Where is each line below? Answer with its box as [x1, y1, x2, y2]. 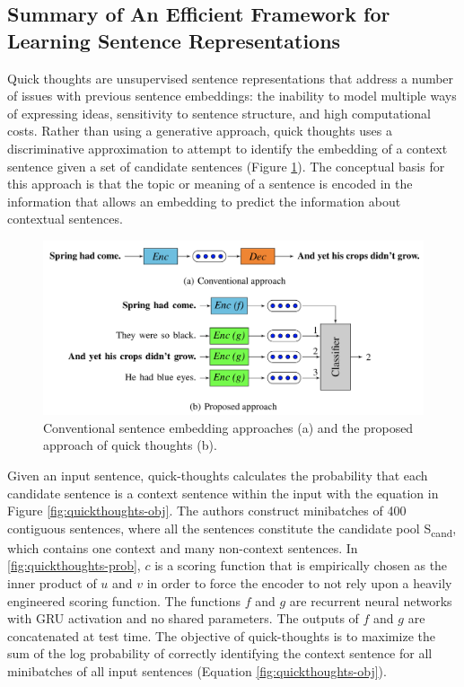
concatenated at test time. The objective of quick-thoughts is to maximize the [7, 626, 435, 645]
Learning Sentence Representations [7, 26, 341, 54]
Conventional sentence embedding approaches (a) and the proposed [43, 418, 414, 436]
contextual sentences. [7, 209, 123, 228]
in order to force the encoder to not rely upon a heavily [146, 574, 452, 592]
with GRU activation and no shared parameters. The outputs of [7, 609, 359, 628]
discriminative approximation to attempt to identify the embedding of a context [7, 138, 448, 157]
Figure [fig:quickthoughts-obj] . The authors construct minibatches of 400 [7, 501, 407, 520]
